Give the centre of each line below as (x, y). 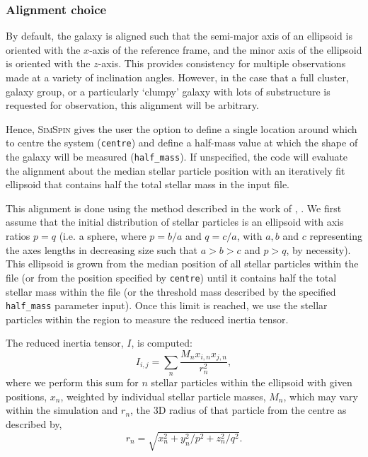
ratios (18, 236)
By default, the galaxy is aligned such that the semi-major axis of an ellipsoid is (179, 36)
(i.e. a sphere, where (103, 236)
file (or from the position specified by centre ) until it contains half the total (171, 277)
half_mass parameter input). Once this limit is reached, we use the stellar (167, 305)
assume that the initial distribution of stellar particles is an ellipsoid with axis (175, 222)
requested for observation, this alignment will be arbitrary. (132, 105)
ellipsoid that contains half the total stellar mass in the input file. (148, 184)
